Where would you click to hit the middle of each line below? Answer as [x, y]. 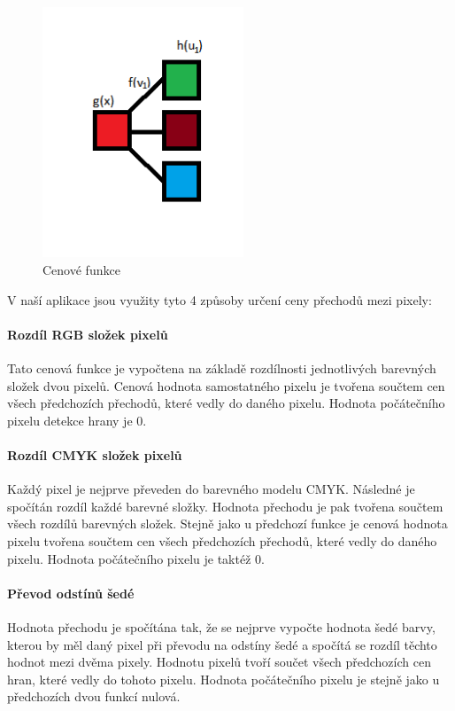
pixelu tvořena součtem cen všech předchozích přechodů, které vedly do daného [222, 541]
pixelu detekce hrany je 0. [77, 420]
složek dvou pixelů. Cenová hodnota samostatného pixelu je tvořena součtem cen [226, 385]
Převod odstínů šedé [71, 593]
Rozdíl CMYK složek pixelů [95, 455]
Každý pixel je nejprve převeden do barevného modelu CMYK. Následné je [211, 489]
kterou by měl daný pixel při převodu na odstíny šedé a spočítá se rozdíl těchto [222, 644]
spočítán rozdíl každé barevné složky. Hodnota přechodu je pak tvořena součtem [225, 506]
